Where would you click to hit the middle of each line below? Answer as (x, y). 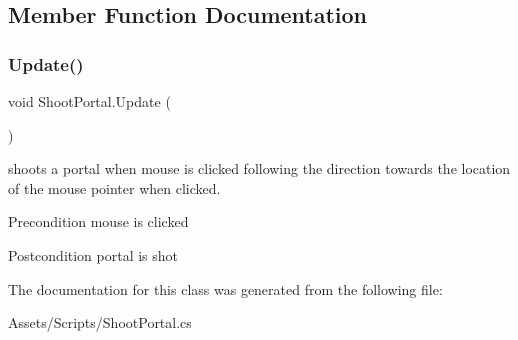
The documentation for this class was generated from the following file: (225, 288)
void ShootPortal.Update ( (89, 101)
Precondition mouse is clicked (98, 221)
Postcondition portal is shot (93, 254)
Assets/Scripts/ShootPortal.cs (100, 322)
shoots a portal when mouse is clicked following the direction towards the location (259, 168)
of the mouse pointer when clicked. (114, 187)
